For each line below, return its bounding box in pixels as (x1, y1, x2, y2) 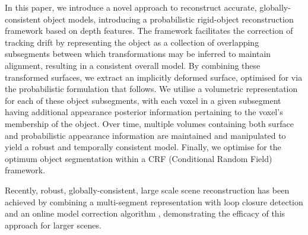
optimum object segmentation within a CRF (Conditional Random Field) (5, 152, 272, 164)
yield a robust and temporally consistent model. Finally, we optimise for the (5, 141, 281, 153)
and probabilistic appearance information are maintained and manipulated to (5, 129, 286, 141)
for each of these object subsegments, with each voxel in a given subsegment (5, 94, 281, 106)
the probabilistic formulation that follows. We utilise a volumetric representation (5, 82, 298, 95)
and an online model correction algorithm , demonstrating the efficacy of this (5, 207, 285, 220)
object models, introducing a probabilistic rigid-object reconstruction (43, 12, 294, 25)
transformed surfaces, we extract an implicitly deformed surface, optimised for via (5, 71, 303, 83)
